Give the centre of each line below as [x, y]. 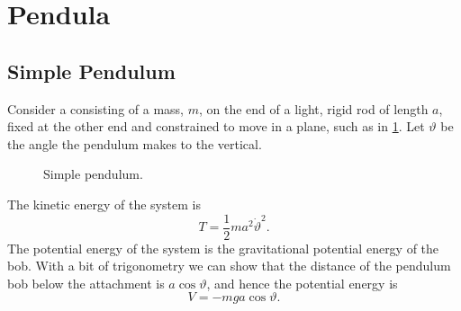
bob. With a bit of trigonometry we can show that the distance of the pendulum [229, 266]
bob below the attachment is [86, 283]
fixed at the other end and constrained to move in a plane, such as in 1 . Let [216, 126]
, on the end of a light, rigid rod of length [313, 108]
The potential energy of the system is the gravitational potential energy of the [223, 248]
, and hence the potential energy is [302, 283]
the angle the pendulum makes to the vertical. [135, 143]
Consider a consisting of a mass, [96, 108]
